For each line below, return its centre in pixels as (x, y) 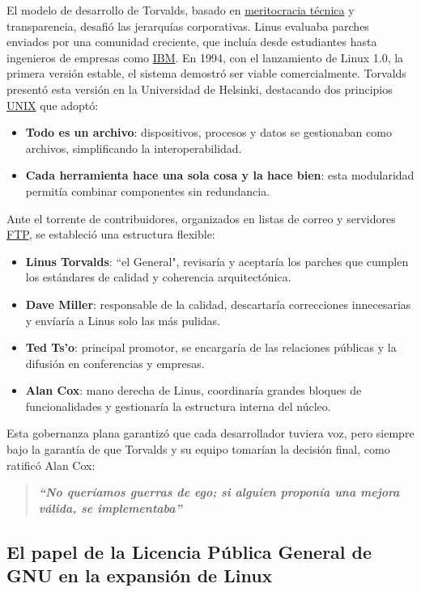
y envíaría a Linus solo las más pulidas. (123, 320)
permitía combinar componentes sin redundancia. (148, 190)
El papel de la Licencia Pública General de (189, 551)
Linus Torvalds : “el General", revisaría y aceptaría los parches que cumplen (217, 261)
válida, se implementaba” (110, 507)
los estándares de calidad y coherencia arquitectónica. (158, 277)
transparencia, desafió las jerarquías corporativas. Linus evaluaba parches (188, 25)
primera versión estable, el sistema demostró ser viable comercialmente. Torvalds (206, 73)
